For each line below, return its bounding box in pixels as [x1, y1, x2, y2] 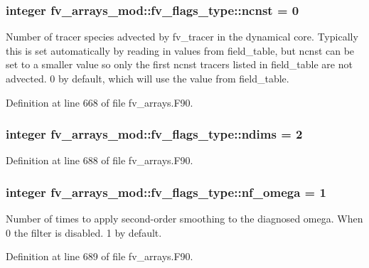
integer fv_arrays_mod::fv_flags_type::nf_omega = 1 [6, 183, 326, 200]
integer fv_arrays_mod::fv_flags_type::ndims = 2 [6, 125, 303, 143]
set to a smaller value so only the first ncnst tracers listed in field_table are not [6, 57, 353, 72]
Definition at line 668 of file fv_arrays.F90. [6, 95, 193, 109]
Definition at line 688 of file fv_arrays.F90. [6, 153, 193, 168]
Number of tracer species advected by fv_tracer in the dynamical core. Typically [6, 29, 358, 44]
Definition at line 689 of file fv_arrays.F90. [6, 249, 193, 264]
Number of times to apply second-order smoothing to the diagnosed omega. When [6, 211, 363, 226]
